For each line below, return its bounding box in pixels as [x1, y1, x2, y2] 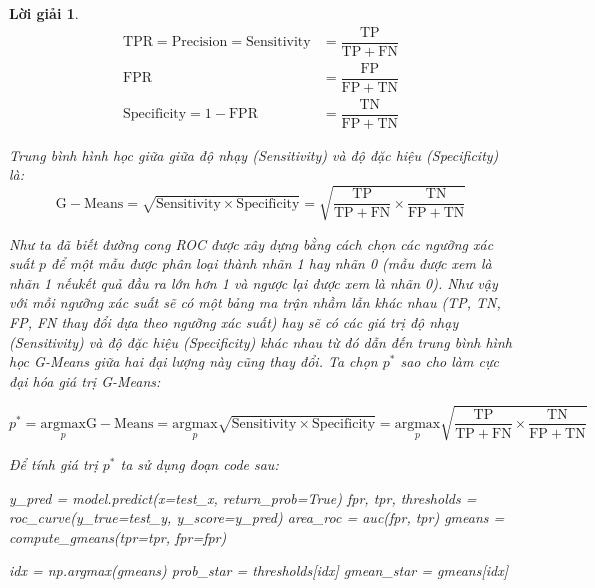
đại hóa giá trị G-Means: [9, 370, 161, 391]
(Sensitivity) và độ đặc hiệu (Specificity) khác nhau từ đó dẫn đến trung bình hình [9, 331, 512, 352]
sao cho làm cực [400, 351, 499, 372]
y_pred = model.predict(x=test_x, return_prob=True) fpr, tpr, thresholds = [9, 487, 477, 508]
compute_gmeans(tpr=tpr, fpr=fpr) [9, 526, 227, 547]
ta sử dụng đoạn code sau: [120, 453, 279, 474]
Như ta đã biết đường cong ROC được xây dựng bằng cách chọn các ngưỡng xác [9, 233, 494, 254]
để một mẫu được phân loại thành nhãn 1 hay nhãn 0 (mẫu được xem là [51, 253, 492, 274]
